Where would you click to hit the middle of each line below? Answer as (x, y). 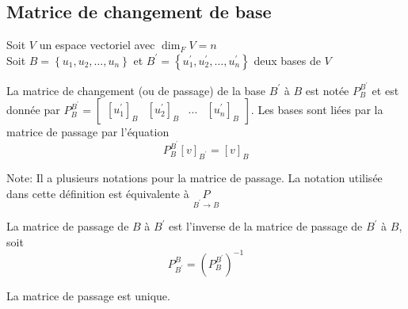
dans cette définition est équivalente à (98, 193)
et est (385, 90)
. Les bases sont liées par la (317, 110)
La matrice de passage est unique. (88, 295)
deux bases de (287, 60)
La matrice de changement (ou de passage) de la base (136, 90)
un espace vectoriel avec (97, 45)
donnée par (33, 110)
